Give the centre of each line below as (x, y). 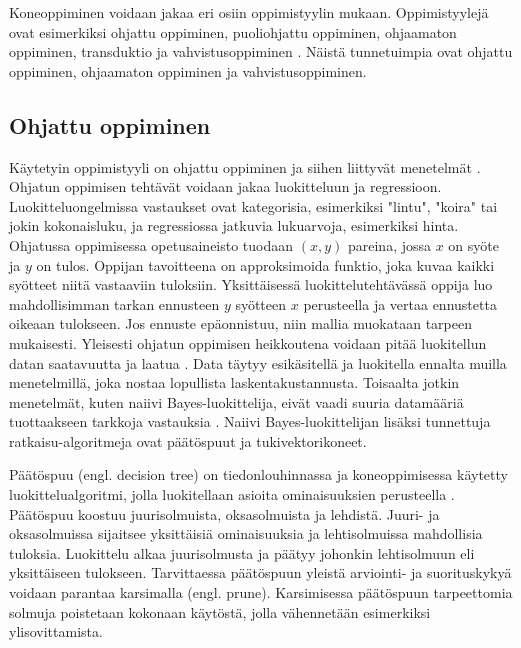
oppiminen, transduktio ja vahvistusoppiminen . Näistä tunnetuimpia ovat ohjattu (261, 51)
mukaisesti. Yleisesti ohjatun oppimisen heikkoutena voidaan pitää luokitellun (248, 342)
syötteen (261, 303)
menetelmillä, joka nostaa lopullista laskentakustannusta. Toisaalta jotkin (234, 382)
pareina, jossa (389, 244)
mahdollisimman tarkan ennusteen (114, 303)
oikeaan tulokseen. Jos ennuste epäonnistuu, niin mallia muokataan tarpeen (240, 323)
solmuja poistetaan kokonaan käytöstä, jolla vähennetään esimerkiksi (220, 611)
